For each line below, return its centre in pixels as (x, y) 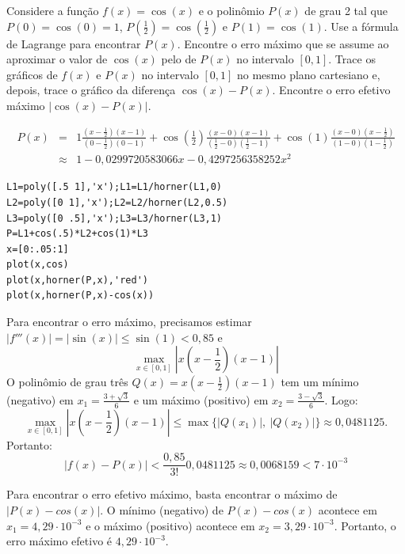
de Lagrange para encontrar (74, 43)
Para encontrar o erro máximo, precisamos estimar (129, 322)
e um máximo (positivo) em (201, 399)
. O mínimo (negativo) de (162, 510)
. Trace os (352, 59)
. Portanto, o (365, 525)
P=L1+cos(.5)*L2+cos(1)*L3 (77, 234)
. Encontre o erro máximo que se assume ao (283, 43)
